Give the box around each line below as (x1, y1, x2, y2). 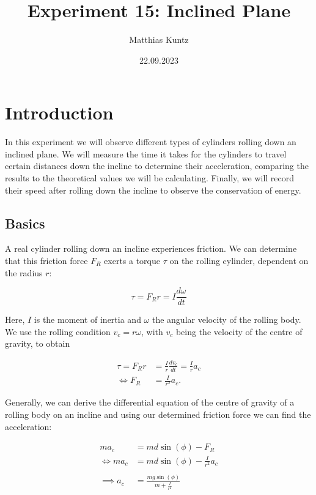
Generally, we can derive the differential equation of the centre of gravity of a (5, 396, 295, 409)
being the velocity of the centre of (175, 325, 303, 338)
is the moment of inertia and (34, 313, 141, 326)
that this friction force (5, 254, 88, 267)
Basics (5, 213, 45, 232)
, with (141, 325, 163, 338)
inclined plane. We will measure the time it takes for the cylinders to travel (5, 147, 287, 160)
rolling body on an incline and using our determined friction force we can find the (5, 407, 311, 420)
